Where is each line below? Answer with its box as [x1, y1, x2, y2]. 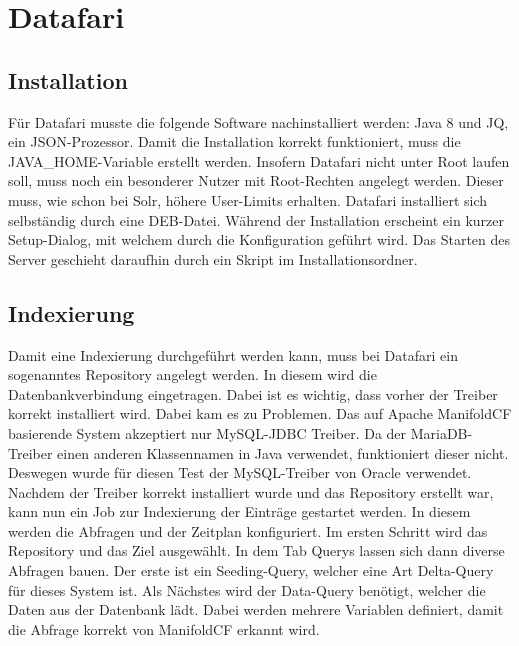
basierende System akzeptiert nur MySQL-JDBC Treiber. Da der [8, 422, 407, 443]
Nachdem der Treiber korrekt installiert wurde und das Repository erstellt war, [8, 481, 494, 502]
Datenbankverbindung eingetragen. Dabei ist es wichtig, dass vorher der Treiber [8, 383, 498, 404]
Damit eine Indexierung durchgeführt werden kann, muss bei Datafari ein [8, 344, 458, 365]
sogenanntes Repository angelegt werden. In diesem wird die [8, 364, 377, 385]
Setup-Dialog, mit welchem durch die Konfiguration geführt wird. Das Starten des [8, 229, 511, 250]
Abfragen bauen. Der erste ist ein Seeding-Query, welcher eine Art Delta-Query [8, 560, 494, 581]
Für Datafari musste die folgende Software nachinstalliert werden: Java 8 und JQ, [8, 111, 509, 132]
